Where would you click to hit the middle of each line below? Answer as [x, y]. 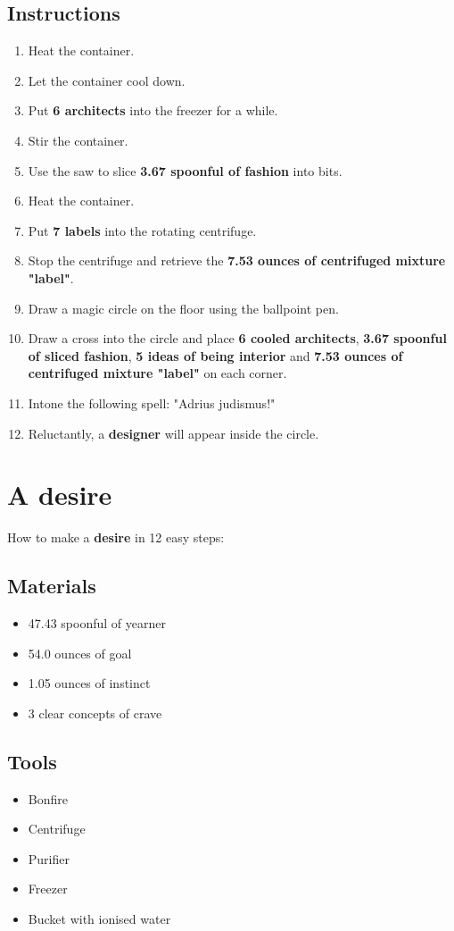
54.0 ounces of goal [80, 653]
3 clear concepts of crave [95, 713]
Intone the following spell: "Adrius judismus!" [152, 403]
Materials [52, 586]
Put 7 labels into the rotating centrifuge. [142, 230]
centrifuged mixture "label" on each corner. [157, 373]
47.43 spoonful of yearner [97, 623]
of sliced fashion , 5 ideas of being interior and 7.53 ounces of [215, 355]
